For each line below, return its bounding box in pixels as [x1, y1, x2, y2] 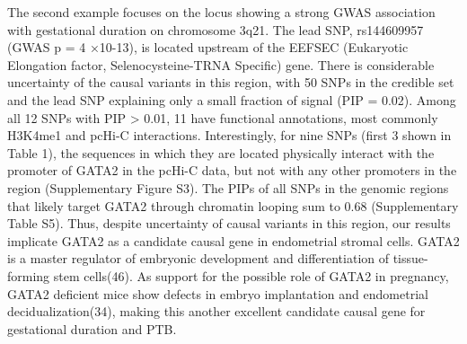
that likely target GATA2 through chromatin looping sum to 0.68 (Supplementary [7, 196, 459, 215]
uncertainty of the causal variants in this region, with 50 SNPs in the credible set [7, 73, 454, 92]
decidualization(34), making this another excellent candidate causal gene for [7, 302, 426, 321]
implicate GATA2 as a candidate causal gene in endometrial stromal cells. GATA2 [7, 231, 460, 250]
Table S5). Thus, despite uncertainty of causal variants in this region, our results [7, 214, 451, 233]
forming [7, 266, 50, 285]
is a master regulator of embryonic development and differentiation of [7, 249, 390, 268]
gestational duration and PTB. [7, 319, 177, 338]
